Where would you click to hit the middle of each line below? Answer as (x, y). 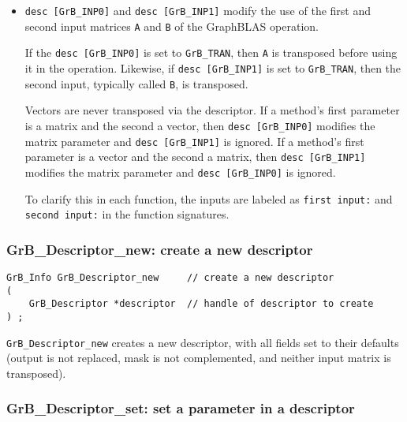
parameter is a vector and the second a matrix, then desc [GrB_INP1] (195, 157)
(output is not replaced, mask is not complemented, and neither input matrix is (199, 358)
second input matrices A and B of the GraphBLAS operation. (172, 26)
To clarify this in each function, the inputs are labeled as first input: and (209, 198)
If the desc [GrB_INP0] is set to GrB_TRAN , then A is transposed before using (211, 52)
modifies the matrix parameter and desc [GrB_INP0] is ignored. (180, 172)
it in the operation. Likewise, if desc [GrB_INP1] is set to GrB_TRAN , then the (213, 67)
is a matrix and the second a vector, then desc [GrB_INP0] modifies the (200, 125)
